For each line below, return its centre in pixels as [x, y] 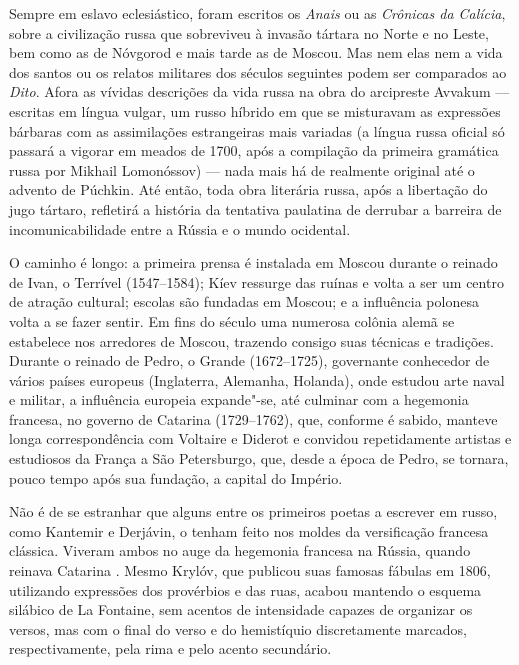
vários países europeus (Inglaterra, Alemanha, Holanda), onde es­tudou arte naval [257, 379]
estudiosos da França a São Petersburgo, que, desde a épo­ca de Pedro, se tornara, [259, 458]
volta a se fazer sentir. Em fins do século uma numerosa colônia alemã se [232, 320]
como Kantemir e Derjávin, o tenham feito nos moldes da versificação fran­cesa [249, 530]
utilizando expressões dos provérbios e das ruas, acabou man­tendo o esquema [245, 589]
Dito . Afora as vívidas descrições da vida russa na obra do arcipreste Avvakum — [259, 91]
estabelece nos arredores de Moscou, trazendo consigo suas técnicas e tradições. [251, 340]
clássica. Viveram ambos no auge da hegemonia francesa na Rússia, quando [240, 550]
